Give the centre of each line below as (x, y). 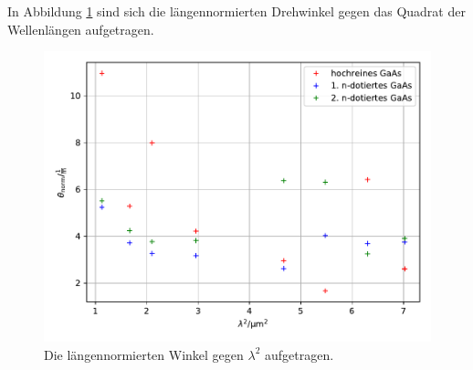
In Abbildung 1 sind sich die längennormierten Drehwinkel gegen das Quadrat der (236, 11)
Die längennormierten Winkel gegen (144, 354)
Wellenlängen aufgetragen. (81, 29)
